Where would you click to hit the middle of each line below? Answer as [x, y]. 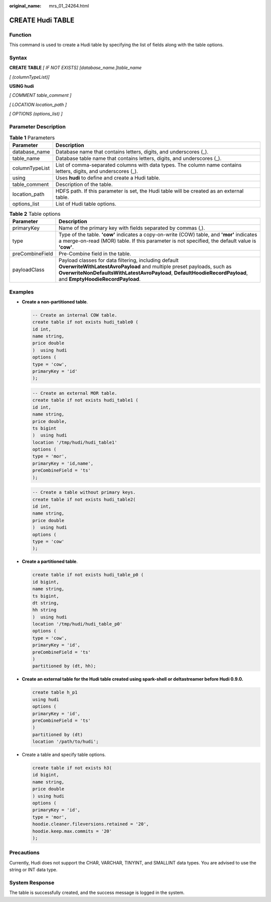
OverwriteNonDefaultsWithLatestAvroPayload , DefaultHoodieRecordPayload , [153, 273]
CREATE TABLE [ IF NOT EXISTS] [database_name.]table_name [76, 68]
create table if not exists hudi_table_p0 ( [88, 575]
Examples [22, 292]
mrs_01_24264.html [69, 6]
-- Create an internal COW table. [75, 315]
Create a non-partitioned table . [55, 302]
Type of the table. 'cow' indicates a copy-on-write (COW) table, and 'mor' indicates [158, 235]
